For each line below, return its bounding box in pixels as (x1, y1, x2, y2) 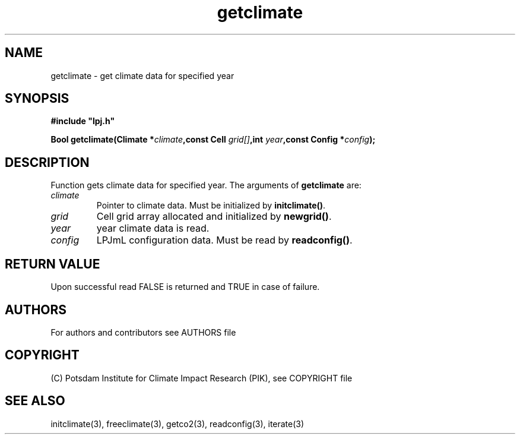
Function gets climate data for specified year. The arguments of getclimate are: (50, 180, 362, 191)
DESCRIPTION (5, 154, 90, 170)
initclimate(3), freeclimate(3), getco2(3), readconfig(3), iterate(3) (50, 418, 305, 429)
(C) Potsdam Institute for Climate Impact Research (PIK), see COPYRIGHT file (50, 372, 353, 383)
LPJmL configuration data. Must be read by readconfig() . (96, 234, 353, 247)
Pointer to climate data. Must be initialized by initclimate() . (96, 200, 326, 211)
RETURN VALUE (5, 256, 100, 271)
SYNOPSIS (5, 91, 69, 106)
